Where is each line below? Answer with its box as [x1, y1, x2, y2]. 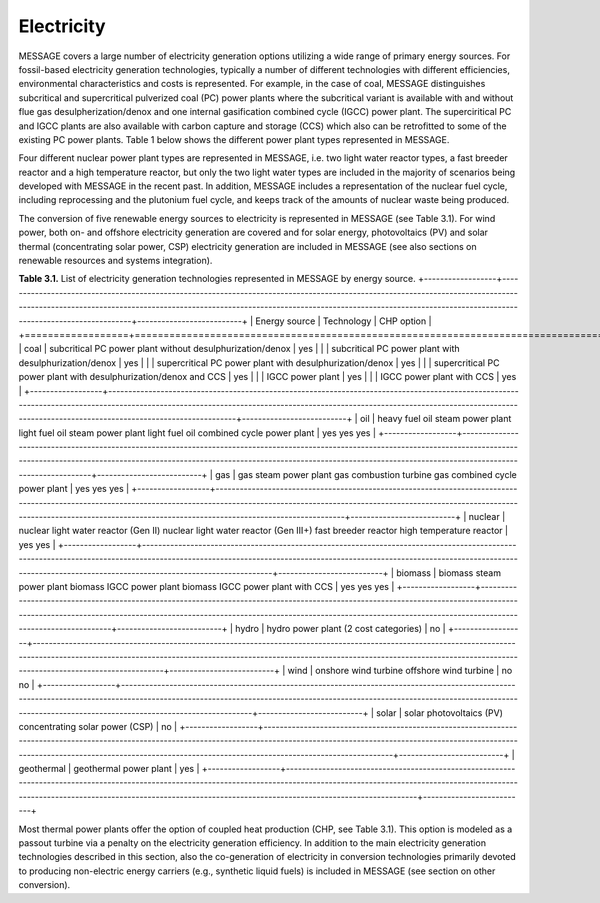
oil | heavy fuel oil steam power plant [360, 413, 512, 425]
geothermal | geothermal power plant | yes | [18, 763, 200, 775]
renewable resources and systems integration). [18, 255, 213, 267]
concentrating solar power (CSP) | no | [18, 720, 178, 732]
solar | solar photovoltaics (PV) [375, 706, 504, 719]
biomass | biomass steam [396, 566, 502, 579]
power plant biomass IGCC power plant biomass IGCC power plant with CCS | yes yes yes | [18, 581, 395, 592]
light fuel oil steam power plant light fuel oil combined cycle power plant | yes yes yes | [18, 426, 377, 439]
